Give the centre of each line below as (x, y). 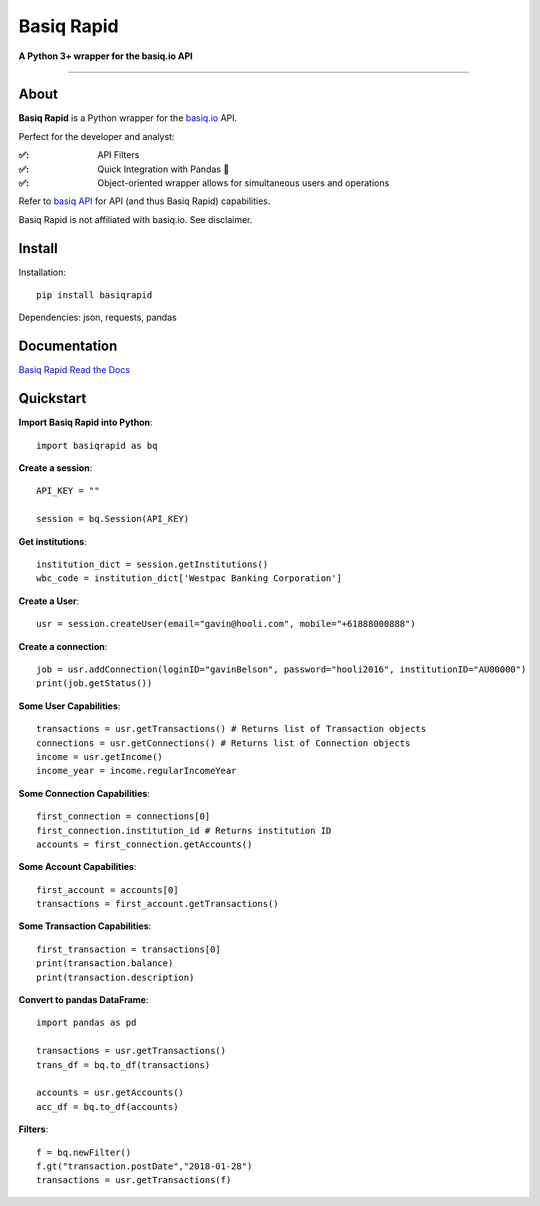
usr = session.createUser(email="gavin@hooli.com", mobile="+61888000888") (226, 624)
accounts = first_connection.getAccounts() (144, 844)
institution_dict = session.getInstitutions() (152, 564)
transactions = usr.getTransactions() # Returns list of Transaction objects (231, 729)
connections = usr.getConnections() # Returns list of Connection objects (223, 743)
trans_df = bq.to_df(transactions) (123, 1064)
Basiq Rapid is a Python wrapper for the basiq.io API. (128, 118)
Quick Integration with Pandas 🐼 (163, 169)
